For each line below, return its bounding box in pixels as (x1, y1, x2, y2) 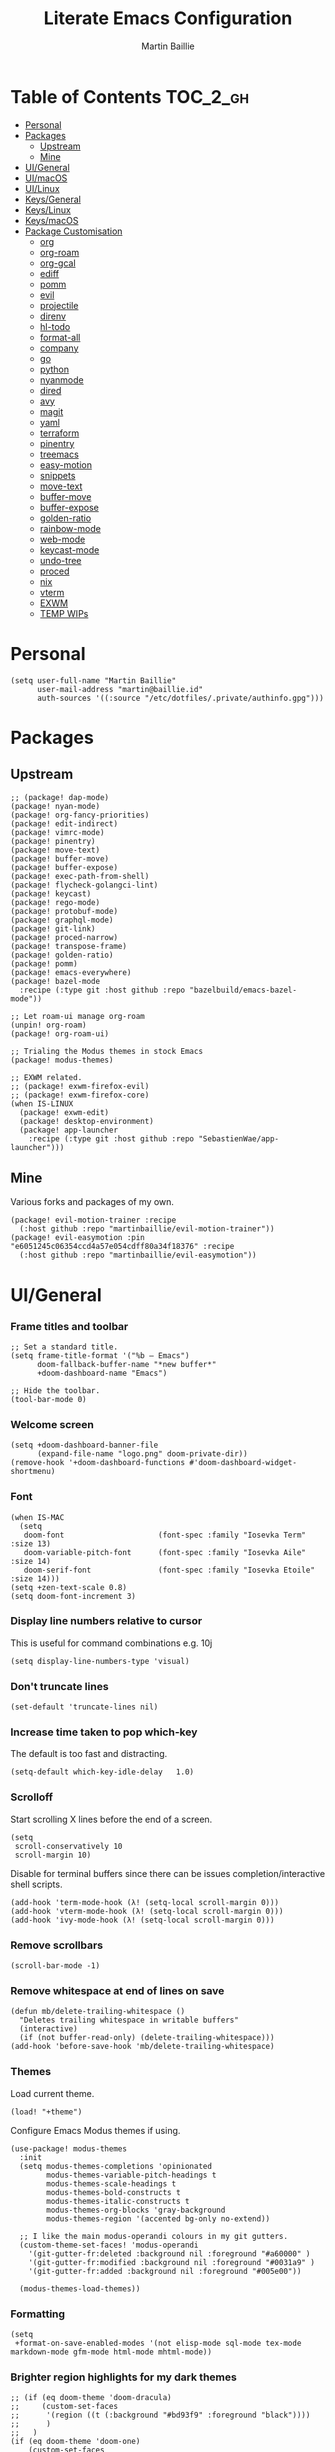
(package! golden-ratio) (10, 950, 114, 960)
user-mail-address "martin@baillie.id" (36, 684, 203, 694)
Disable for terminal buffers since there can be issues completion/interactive (10, 1867, 326, 1879)
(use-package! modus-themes (10, 2143, 128, 2154)
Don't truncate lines (10, 1679, 109, 1693)
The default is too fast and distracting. (10, 1748, 168, 1760)
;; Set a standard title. (10, 1342, 118, 1352)
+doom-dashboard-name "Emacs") (36, 1368, 168, 1378)
